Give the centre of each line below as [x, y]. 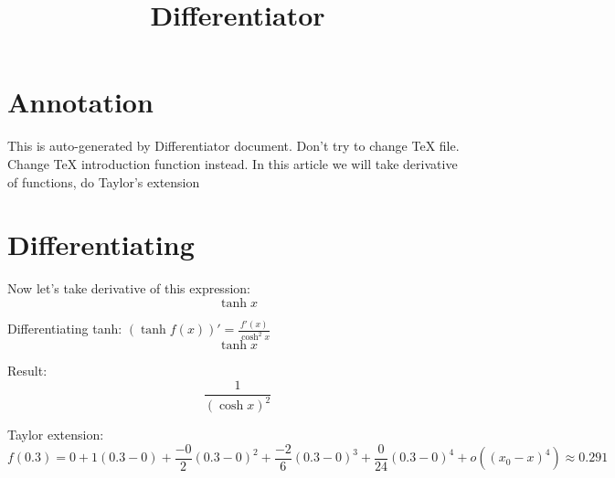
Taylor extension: [56, 435]
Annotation [80, 102]
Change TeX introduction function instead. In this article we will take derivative [233, 163]
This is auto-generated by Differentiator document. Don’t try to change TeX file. [233, 146]
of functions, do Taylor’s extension [104, 181]
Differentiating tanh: [65, 329]
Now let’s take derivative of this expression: [129, 288]
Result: [27, 371]
